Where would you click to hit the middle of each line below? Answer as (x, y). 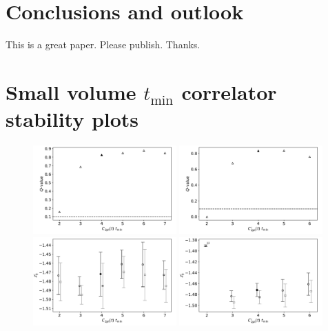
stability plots (72, 119)
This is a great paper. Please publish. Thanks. (103, 44)
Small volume (71, 91)
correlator (229, 91)
